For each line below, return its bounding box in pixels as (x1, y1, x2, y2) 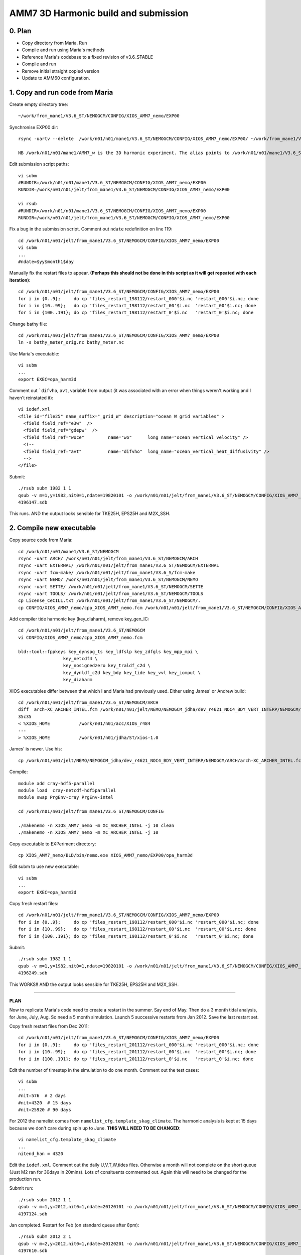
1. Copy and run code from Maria (9, 88, 113, 96)
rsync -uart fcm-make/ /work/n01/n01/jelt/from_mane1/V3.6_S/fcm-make (18, 570, 196, 575)
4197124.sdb (18, 1211, 48, 1217)
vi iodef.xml (18, 407, 50, 412)
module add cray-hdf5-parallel (18, 781, 95, 786)
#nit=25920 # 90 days (18, 1107, 71, 1112)
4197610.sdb (18, 1248, 48, 1253)
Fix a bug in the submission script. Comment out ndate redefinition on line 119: (9, 226, 173, 232)
